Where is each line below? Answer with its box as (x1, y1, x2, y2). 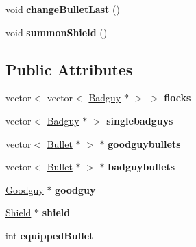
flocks (164, 90, 191, 105)
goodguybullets (108, 136, 181, 151)
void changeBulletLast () (5, 2, 120, 16)
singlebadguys (106, 113, 173, 127)
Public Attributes (5, 58, 133, 79)
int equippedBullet (5, 228, 94, 242)
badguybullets (108, 159, 175, 174)
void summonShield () (5, 25, 108, 39)
